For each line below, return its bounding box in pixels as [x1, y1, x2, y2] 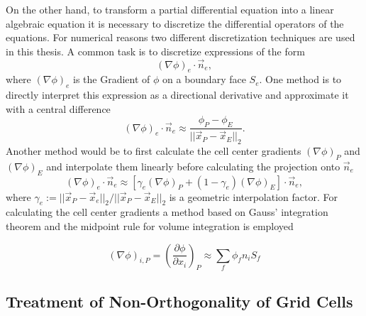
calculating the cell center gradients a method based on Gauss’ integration [6, 205, 328, 219]
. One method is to [259, 72, 342, 87]
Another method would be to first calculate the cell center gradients [6, 143, 301, 158]
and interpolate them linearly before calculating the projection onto [46, 158, 340, 173]
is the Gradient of [73, 72, 150, 87]
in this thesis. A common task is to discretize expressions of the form [6, 43, 305, 58]
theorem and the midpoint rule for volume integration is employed [6, 219, 294, 234]
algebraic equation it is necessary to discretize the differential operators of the [6, 16, 344, 31]
